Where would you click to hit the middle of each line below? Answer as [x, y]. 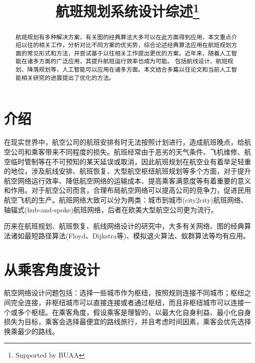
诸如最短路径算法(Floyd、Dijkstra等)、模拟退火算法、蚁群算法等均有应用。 [130, 235]
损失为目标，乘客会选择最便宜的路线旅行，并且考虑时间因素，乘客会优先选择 [127, 322]
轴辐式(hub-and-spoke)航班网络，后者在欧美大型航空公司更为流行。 [111, 209]
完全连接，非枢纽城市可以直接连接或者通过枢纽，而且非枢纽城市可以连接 [127, 302]
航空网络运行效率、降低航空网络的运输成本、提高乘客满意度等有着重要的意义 [127, 180]
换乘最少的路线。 [31, 331]
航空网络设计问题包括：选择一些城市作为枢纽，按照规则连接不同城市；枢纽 [124, 293]
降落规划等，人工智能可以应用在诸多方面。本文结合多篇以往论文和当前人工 [129, 69]
